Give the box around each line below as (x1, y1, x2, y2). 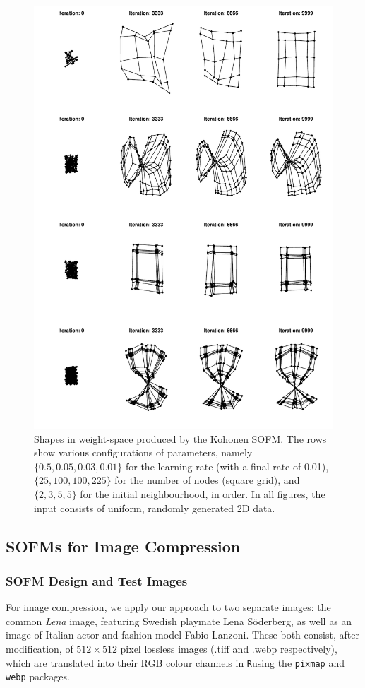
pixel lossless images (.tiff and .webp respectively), (120, 641, 337, 656)
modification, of (6, 641, 73, 656)
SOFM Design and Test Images (6, 571, 188, 589)
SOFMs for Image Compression (6, 535, 241, 557)
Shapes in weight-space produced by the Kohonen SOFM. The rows (34, 431, 327, 446)
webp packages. (6, 669, 70, 684)
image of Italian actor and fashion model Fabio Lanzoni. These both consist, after (6, 627, 359, 642)
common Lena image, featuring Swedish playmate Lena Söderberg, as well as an (6, 613, 352, 628)
